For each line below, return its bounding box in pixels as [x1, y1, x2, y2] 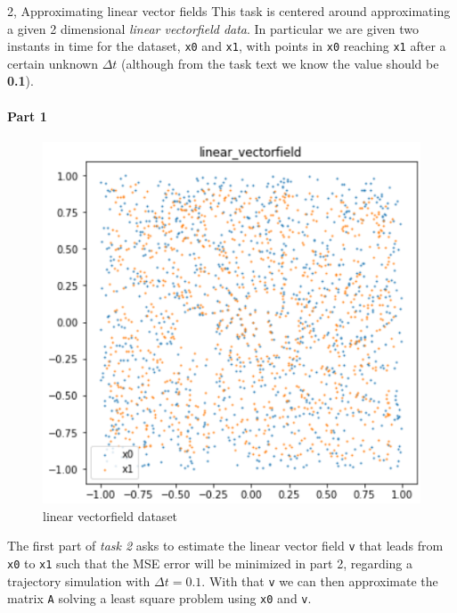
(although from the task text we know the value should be [121, 54, 439, 72]
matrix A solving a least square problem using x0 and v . [7, 589, 312, 608]
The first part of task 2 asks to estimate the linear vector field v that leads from [7, 536, 444, 555]
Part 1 [7, 106, 47, 125]
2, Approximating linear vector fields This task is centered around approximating [7, 2, 451, 20]
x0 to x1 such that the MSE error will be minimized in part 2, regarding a [7, 554, 413, 573]
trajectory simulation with [7, 571, 151, 590]
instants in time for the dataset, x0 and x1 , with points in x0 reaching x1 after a [7, 37, 446, 55]
